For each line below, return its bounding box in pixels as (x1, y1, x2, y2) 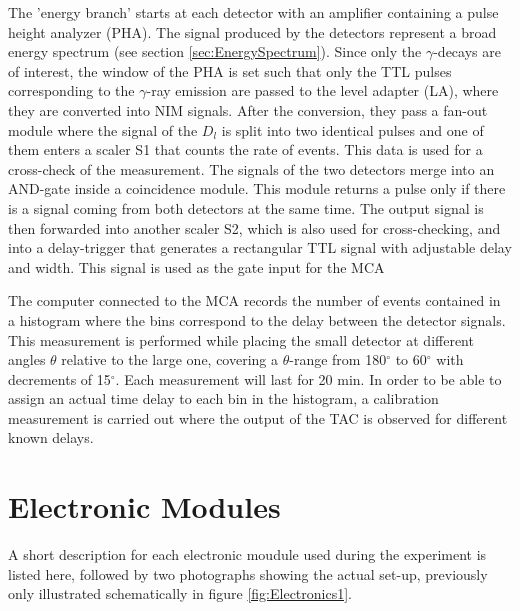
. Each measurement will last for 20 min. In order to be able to (115, 368, 502, 389)
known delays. (8, 427, 94, 448)
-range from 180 (289, 349, 387, 370)
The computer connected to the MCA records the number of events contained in (8, 290, 501, 311)
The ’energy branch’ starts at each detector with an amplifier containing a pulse (8, 2, 499, 22)
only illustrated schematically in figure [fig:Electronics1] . (8, 583, 352, 604)
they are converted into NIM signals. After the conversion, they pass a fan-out (8, 99, 488, 120)
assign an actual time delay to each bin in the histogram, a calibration (8, 388, 439, 409)
